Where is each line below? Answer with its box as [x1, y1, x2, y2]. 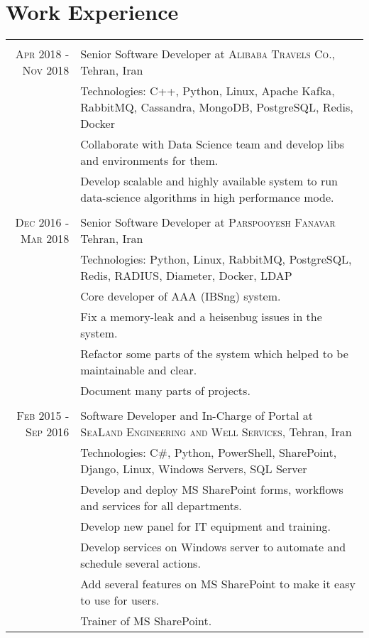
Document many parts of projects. [80, 382, 250, 399]
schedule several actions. [80, 555, 201, 572]
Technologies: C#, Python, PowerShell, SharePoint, [80, 444, 337, 461]
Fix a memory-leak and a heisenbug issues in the [80, 308, 322, 325]
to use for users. [80, 592, 160, 609]
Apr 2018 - [15, 45, 70, 63]
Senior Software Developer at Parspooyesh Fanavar [80, 214, 336, 231]
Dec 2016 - [15, 214, 70, 231]
